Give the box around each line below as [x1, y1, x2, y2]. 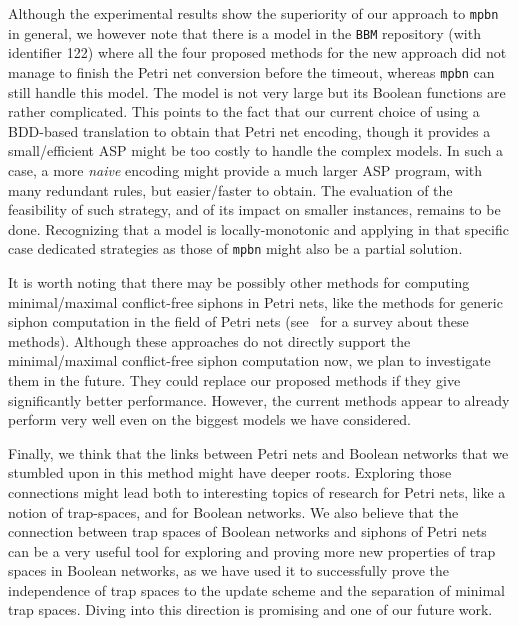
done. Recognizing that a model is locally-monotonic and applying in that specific [8, 218, 509, 239]
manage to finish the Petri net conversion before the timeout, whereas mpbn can [8, 61, 495, 82]
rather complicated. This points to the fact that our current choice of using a [8, 101, 480, 122]
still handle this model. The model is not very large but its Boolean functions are [8, 81, 506, 102]
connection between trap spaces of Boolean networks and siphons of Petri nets [8, 521, 487, 542]
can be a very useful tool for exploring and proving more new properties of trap [8, 540, 496, 561]
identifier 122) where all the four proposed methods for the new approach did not [8, 42, 507, 63]
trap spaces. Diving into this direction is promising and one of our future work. [8, 599, 493, 620]
